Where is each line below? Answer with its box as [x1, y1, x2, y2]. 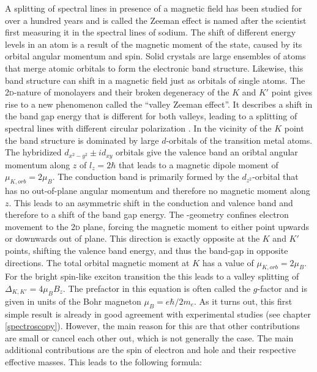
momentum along [5, 158, 70, 171]
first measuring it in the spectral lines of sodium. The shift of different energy [5, 26, 296, 39]
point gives [271, 86, 313, 99]
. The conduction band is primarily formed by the [52, 170, 239, 183]
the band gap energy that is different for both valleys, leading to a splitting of [5, 110, 297, 122]
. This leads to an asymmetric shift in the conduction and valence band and [9, 196, 293, 209]
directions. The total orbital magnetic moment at [5, 256, 190, 269]
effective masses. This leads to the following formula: [5, 355, 202, 368]
